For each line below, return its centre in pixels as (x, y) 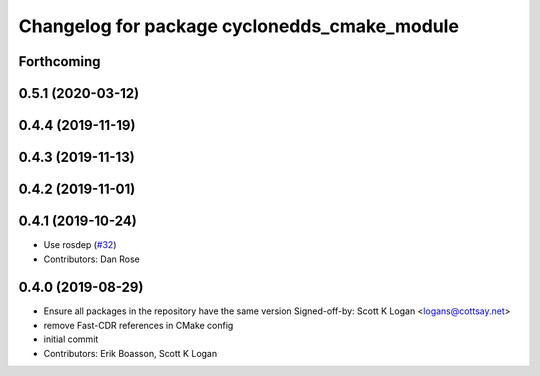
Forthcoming (59, 61)
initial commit (71, 339)
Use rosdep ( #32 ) (80, 245)
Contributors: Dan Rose (91, 259)
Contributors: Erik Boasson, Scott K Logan (130, 353)
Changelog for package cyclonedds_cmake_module (239, 26)
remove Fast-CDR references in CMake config (138, 325)
